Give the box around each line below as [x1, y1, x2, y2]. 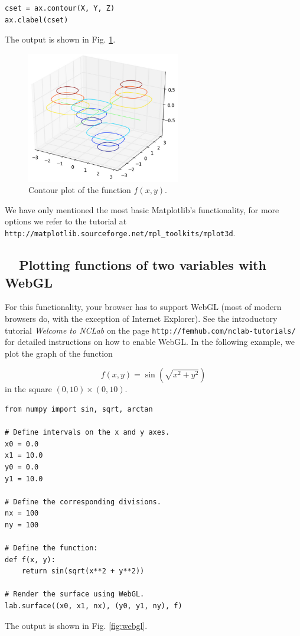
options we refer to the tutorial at [5, 215, 127, 227]
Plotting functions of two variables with [19, 256, 266, 274]
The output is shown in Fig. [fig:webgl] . [5, 619, 148, 631]
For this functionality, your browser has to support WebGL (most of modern [5, 301, 282, 313]
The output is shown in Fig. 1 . [5, 33, 116, 45]
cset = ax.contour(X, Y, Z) [5, 4, 115, 12]
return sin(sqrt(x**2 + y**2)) [21, 567, 145, 576]
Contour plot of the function [28, 184, 131, 196]
